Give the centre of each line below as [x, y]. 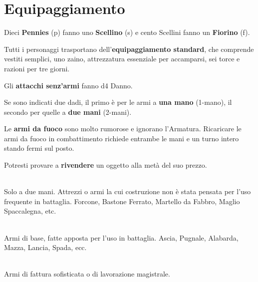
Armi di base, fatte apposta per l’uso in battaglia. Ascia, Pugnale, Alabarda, [121, 237]
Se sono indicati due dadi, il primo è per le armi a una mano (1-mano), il [118, 102]
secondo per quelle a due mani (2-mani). [68, 112]
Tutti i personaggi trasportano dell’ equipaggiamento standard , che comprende [129, 49]
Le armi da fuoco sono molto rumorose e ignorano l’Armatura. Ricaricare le [123, 129]
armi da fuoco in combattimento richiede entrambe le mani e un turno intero [122, 138]
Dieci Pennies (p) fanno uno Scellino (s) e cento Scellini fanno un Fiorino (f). [127, 32]
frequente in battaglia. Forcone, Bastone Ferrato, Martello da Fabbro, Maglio [122, 201]
